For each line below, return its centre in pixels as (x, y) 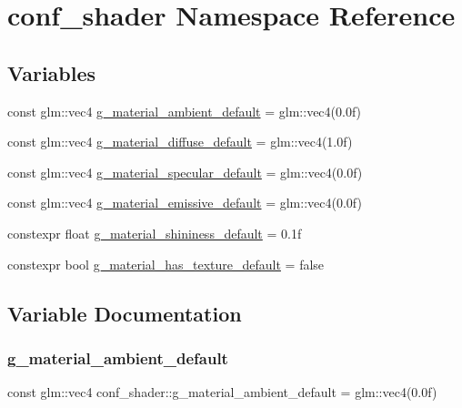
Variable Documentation (125, 313)
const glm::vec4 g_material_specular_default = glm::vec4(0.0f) (185, 172)
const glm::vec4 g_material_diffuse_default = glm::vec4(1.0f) (180, 142)
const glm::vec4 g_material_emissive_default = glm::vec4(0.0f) (185, 203)
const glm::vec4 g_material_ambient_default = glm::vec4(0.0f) (185, 111)
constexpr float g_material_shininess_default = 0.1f (155, 233)
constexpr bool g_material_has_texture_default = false (166, 264)
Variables (52, 72)
